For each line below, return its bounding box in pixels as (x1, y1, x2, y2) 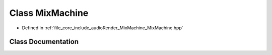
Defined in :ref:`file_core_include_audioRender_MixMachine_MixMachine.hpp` (22, 25, 183, 31)
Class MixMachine (9, 7, 89, 18)
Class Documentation (9, 38, 79, 46)
